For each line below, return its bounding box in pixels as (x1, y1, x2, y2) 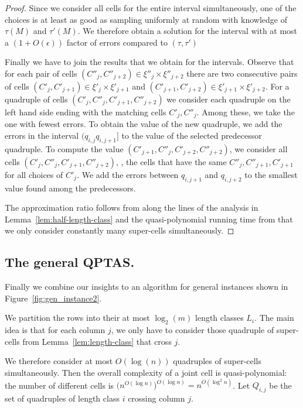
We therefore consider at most (5, 355, 113, 367)
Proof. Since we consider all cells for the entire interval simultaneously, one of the (5, 2, 297, 13)
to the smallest (244, 168, 298, 180)
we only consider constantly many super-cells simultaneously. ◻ (5, 224, 234, 236)
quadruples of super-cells (173, 355, 262, 367)
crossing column (128, 392, 185, 404)
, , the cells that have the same (115, 155, 227, 167)
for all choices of (5, 168, 63, 180)
